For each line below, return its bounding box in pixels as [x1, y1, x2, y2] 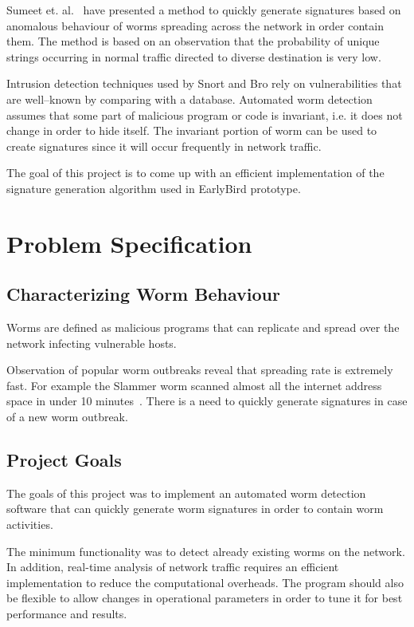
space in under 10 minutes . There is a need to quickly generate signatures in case [6, 392, 408, 409]
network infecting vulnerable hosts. [6, 334, 177, 351]
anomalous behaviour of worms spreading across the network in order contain [6, 17, 384, 34]
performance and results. [6, 605, 127, 622]
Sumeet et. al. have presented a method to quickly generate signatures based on [6, 2, 401, 18]
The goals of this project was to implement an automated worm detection [6, 484, 366, 501]
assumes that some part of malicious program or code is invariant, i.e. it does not [6, 106, 403, 123]
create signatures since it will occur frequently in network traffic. [6, 137, 322, 154]
